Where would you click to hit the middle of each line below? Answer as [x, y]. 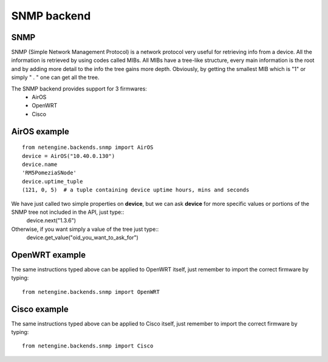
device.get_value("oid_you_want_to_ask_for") [83, 237]
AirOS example [40, 131]
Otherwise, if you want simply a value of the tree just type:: [85, 229]
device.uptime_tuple [53, 181]
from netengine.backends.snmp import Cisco [88, 346]
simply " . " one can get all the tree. [55, 77]
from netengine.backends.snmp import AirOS [88, 148]
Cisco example [40, 309]
